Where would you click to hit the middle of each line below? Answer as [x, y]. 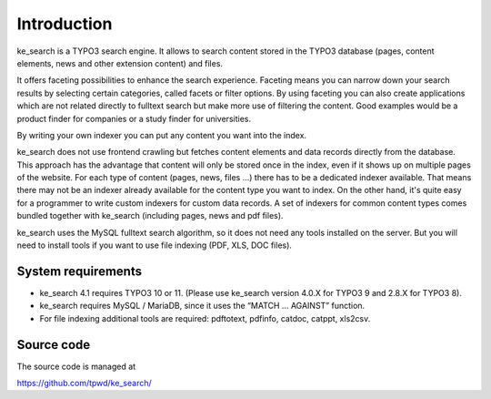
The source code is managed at [76, 366]
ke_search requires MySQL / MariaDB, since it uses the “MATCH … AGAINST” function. [202, 306]
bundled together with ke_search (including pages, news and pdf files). [150, 216]
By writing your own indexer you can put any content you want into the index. [162, 135]
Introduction [65, 24]
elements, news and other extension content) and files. [120, 63]
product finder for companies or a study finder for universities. [134, 118]
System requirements [80, 271]
